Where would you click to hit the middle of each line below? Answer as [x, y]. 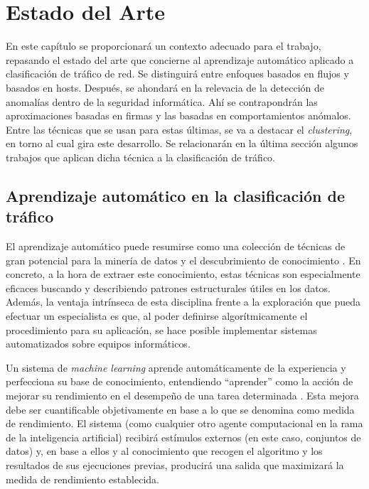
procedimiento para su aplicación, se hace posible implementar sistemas [161, 329]
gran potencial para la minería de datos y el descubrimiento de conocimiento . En [183, 260]
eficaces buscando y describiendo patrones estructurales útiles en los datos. [168, 288]
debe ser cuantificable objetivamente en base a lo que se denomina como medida [180, 409]
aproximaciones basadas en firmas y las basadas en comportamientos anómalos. [178, 115]
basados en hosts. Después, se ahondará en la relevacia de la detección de [165, 87]
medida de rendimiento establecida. [82, 479]
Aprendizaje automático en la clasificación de [176, 195]
